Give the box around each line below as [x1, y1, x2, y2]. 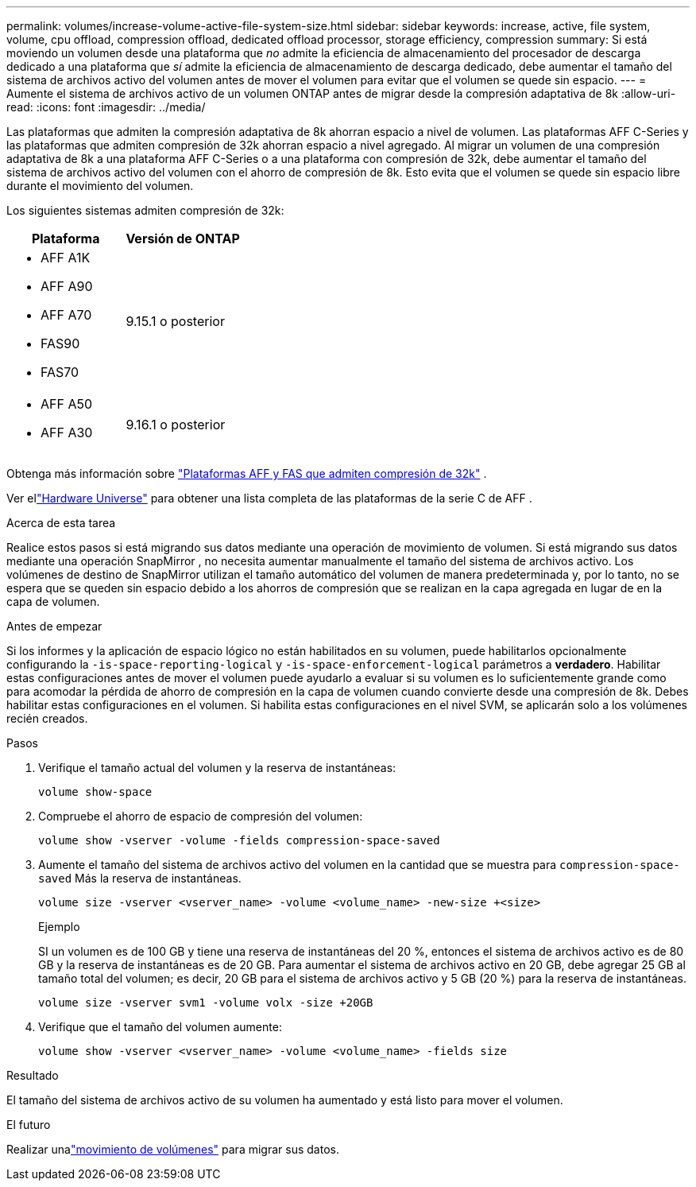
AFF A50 [41, 396, 93, 412]
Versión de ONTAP [126, 231, 240, 246]
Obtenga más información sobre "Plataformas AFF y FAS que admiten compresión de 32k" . [6, 467, 487, 480]
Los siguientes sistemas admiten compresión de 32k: [6, 204, 284, 217]
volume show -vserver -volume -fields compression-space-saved [38, 834, 440, 847]
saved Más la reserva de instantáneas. [38, 871, 242, 885]
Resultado [6, 1069, 59, 1082]
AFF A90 [41, 278, 93, 294]
